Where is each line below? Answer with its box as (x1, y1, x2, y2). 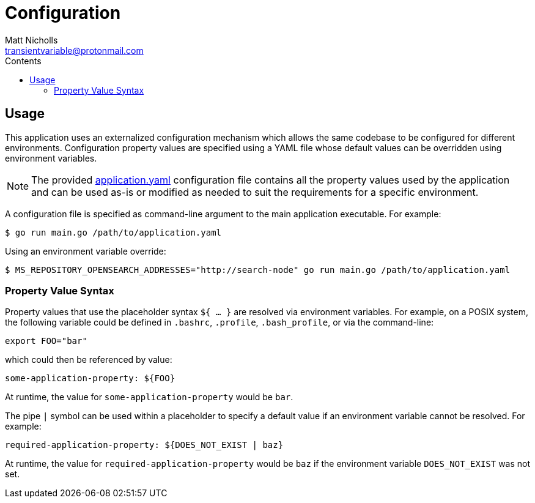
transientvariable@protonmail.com (5, 45, 144, 56)
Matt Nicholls (5, 34, 58, 45)
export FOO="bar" (5, 336, 87, 346)
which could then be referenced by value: (5, 354, 172, 365)
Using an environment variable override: (5, 245, 166, 256)
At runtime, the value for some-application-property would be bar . (5, 392, 293, 403)
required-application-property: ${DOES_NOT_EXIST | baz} (5, 440, 284, 450)
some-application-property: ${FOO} (5, 373, 175, 384)
